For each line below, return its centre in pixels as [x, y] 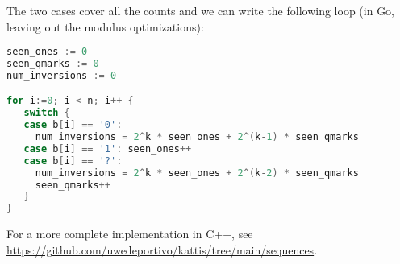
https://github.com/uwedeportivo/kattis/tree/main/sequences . [162, 249]
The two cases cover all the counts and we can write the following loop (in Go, [201, 10]
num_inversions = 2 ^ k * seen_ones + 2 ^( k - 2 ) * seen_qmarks [197, 173]
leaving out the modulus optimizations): [105, 26]
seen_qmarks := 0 [53, 64]
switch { [47, 113]
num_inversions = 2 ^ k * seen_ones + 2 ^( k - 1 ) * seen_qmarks [197, 137]
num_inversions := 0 [62, 75]
